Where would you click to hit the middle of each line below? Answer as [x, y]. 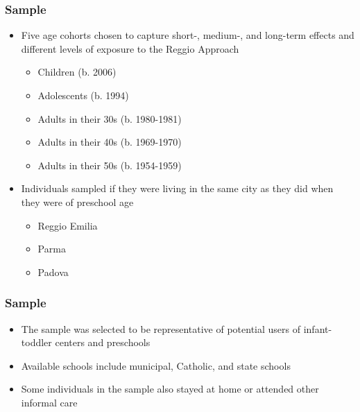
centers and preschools [103, 342]
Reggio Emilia [68, 225]
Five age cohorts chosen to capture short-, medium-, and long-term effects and [188, 35]
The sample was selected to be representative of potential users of [161, 328]
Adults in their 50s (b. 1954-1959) [110, 165]
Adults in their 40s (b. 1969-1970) [110, 142]
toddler [36, 342]
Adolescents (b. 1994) [83, 95]
